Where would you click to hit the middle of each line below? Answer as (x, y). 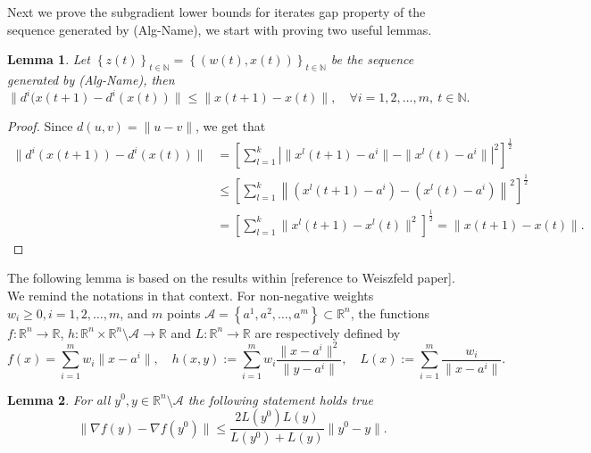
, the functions (390, 313)
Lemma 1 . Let (49, 59)
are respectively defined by (328, 332)
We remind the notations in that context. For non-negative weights (191, 296)
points (184, 313)
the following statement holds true (281, 399)
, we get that (231, 126)
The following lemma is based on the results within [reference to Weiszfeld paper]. (231, 278)
